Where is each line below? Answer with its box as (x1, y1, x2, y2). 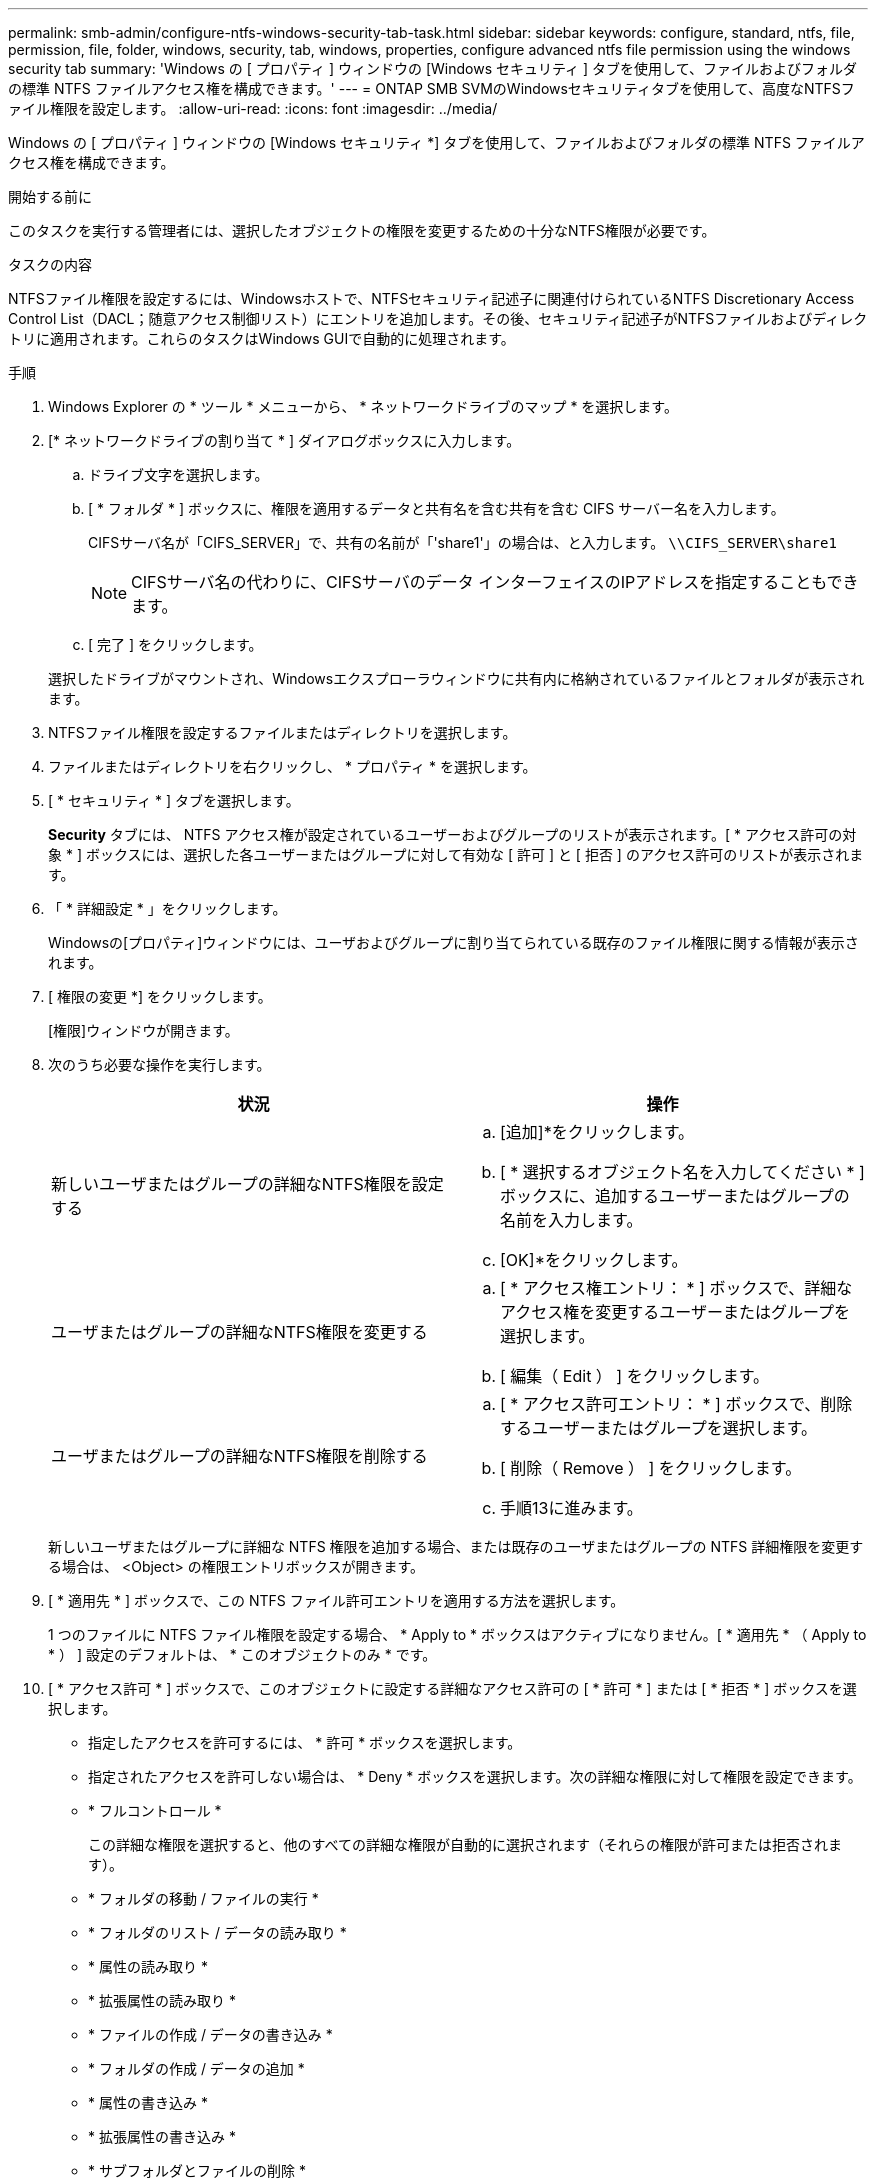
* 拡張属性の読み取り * (88, 1992, 236, 2009)
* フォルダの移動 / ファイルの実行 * (88, 1890, 319, 1907)
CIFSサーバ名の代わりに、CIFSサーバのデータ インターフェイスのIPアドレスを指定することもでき (131, 572, 859, 592)
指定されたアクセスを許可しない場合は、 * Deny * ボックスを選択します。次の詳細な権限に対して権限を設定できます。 (88, 1768, 862, 1785)
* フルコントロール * (88, 1802, 222, 1819)
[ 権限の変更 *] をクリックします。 (48, 988, 272, 1005)
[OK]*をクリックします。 (500, 1250, 688, 1270)
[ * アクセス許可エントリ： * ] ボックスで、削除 (500, 1394, 853, 1414)
